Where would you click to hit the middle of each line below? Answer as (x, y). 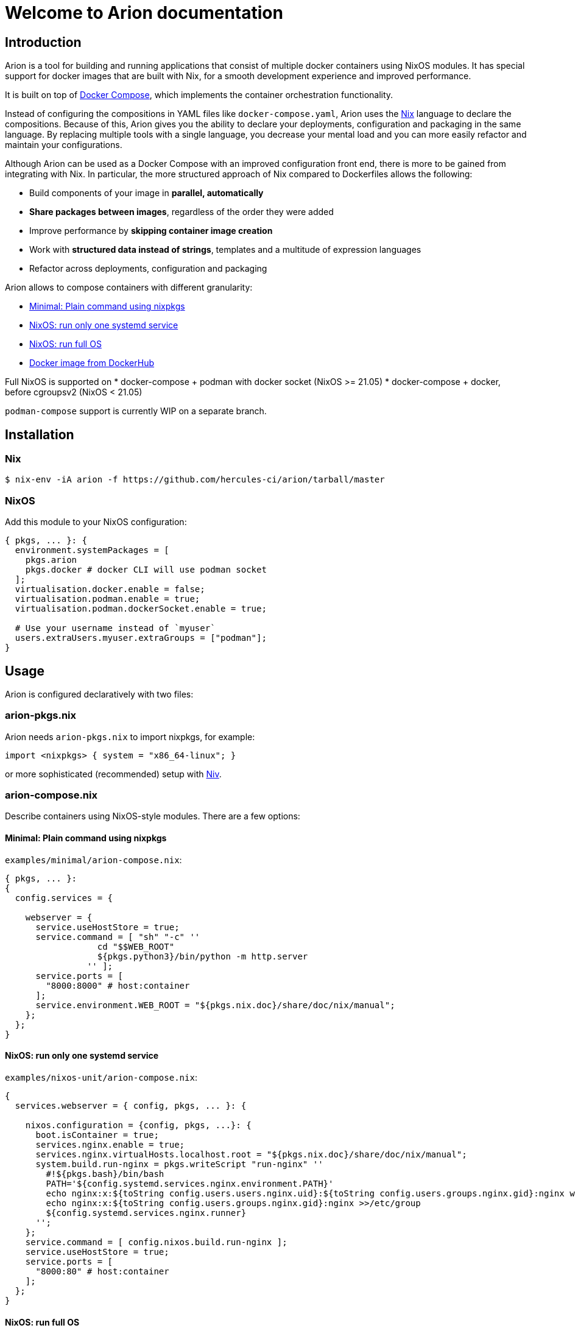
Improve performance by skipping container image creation (151, 231)
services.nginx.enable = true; (110, 1144)
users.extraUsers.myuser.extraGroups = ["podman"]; (141, 638)
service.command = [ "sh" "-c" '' (118, 937)
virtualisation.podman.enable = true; (108, 599)
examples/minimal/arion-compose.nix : (93, 860)
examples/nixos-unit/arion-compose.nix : (101, 1077)
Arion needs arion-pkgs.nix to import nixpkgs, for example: (130, 736)
